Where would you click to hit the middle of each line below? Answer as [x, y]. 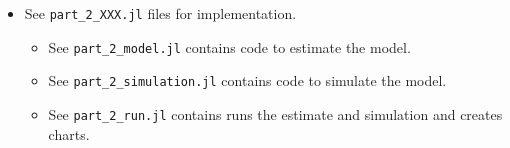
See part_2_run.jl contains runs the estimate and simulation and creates [275, 113]
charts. [69, 133]
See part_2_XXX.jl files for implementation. [160, 13]
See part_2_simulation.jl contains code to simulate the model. [247, 80]
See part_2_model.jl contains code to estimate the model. [229, 46]
